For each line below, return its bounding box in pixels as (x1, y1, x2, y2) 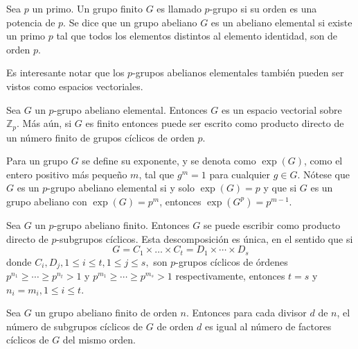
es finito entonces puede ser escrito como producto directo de (85, 116, 344, 130)
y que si (263, 180, 297, 195)
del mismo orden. (62, 332, 136, 347)
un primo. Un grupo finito (32, 1, 143, 15)
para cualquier (209, 167, 270, 181)
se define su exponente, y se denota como (82, 153, 256, 168)
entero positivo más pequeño (6, 167, 127, 181)
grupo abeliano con (6, 194, 87, 208)
